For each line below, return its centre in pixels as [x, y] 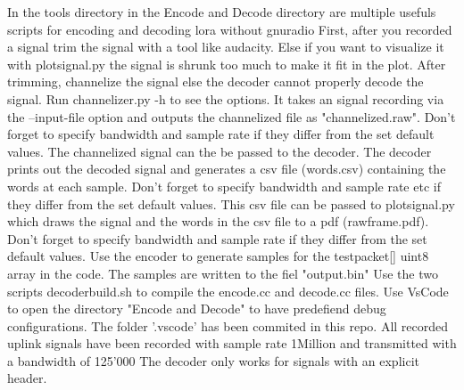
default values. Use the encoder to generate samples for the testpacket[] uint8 [218, 256]
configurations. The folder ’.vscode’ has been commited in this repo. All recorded [228, 325]
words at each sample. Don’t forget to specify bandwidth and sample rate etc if [224, 186]
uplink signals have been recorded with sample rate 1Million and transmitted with [232, 343]
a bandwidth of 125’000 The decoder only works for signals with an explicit [213, 360]
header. [27, 378]
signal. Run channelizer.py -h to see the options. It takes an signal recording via [226, 98]
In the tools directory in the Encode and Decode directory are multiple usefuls [222, 12]
